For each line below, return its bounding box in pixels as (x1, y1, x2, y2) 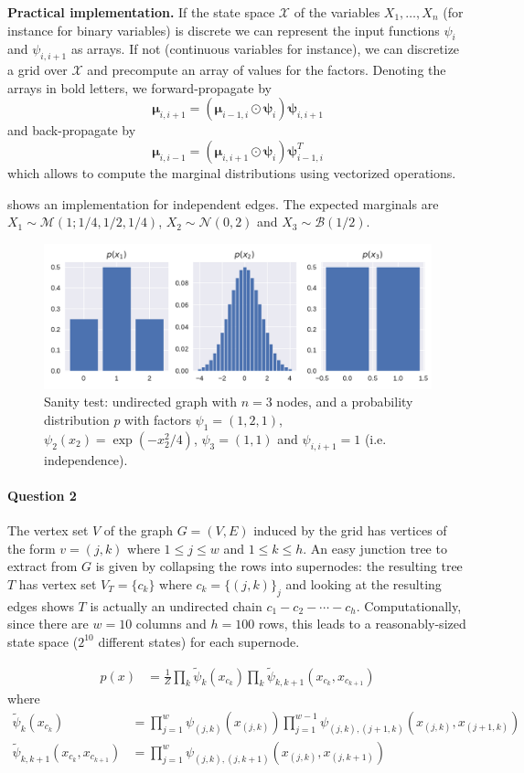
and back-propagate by (7, 121, 136, 140)
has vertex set (18, 574, 97, 593)
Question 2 (7, 485, 77, 504)
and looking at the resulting (285, 574, 442, 593)
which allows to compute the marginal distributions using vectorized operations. (7, 163, 456, 182)
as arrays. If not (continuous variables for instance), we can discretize (70, 39, 460, 58)
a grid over (7, 60, 68, 79)
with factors (124, 409, 191, 429)
